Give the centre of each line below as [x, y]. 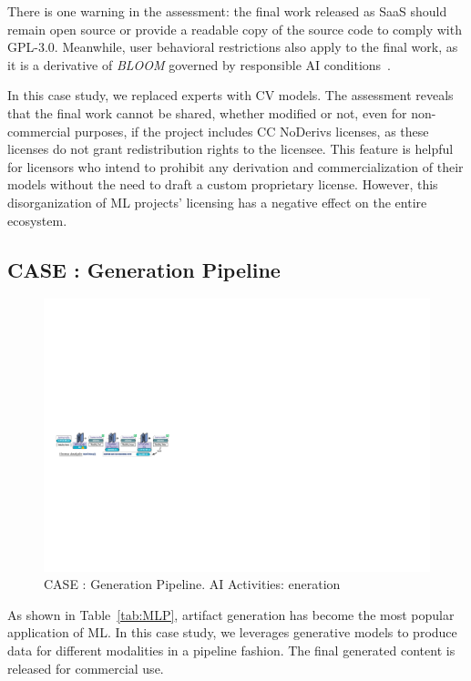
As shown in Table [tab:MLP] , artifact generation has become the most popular [231, 614]
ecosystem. [37, 220]
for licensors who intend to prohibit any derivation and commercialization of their [235, 166]
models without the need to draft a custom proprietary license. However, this [223, 184]
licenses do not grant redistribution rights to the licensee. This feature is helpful [230, 149]
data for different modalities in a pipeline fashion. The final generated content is [231, 651]
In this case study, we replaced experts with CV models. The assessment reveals [230, 95]
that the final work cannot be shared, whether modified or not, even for [207, 112]
